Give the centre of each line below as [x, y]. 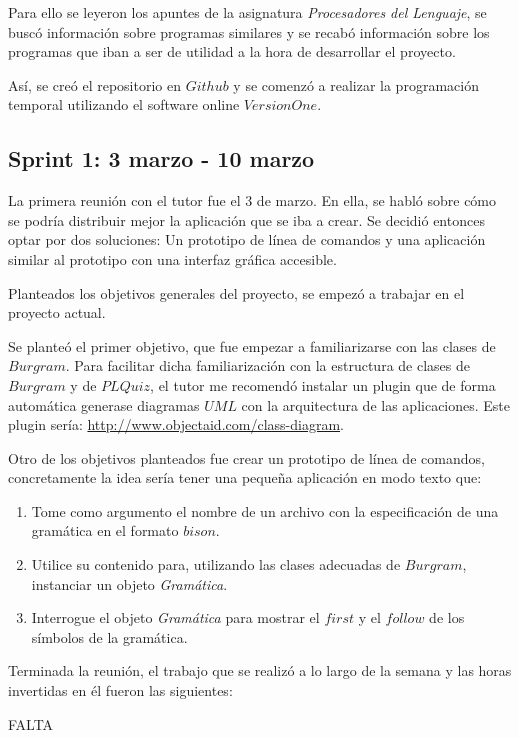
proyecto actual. [57, 312]
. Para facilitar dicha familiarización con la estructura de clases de [267, 365]
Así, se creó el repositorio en [94, 84]
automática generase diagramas [104, 404]
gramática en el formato [105, 530]
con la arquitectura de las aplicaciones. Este [376, 404]
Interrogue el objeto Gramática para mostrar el [175, 617]
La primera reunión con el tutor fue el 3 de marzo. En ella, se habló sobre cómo [252, 200]
